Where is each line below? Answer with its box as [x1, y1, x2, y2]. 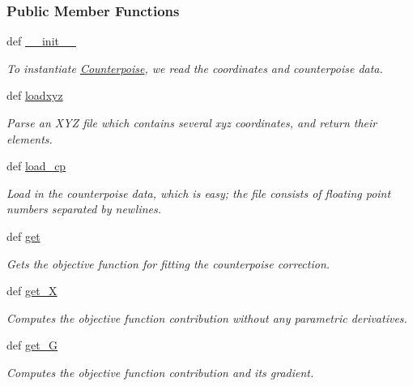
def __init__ [6, 32, 76, 49]
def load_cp [6, 157, 66, 174]
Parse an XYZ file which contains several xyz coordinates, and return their [6, 114, 377, 131]
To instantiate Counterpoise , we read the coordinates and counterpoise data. [6, 59, 383, 76]
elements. [6, 130, 53, 147]
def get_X [6, 282, 57, 299]
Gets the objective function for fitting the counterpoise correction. [6, 255, 330, 272]
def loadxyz [6, 87, 63, 104]
